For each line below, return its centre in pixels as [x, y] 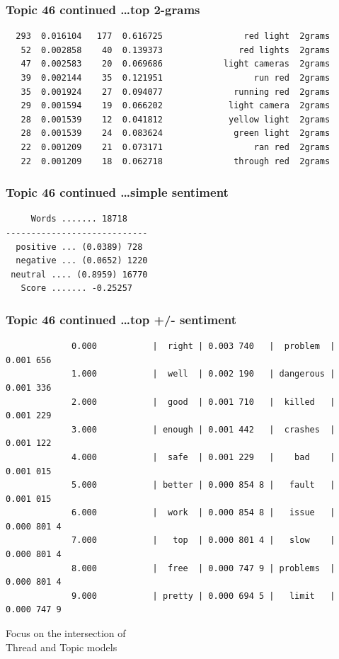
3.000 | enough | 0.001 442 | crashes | [203, 429]
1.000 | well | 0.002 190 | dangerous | [203, 374]
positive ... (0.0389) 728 [79, 247]
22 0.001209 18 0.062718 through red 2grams [176, 161]
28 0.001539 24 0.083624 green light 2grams [176, 133]
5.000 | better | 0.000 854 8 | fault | [203, 485]
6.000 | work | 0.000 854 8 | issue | [203, 513]
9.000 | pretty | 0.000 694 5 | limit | [203, 596]
